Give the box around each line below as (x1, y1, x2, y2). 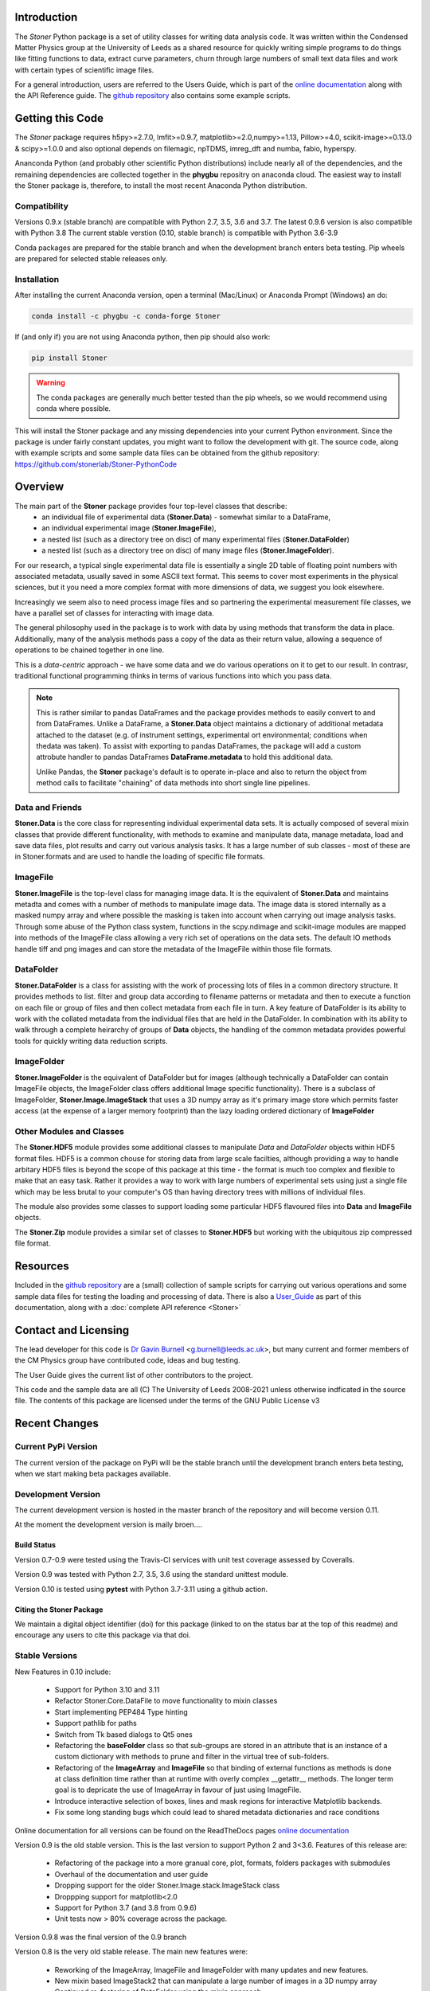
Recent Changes (14, 1417, 100, 1430)
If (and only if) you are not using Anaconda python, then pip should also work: (14, 332, 271, 342)
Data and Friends (14, 801, 83, 812)
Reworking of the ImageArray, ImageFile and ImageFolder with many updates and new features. (54, 1965, 369, 1974)
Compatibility (14, 200, 69, 211)
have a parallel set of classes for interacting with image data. (14, 608, 214, 618)
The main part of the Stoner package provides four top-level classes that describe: (14, 501, 287, 510)
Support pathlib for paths (54, 1719, 137, 1728)
